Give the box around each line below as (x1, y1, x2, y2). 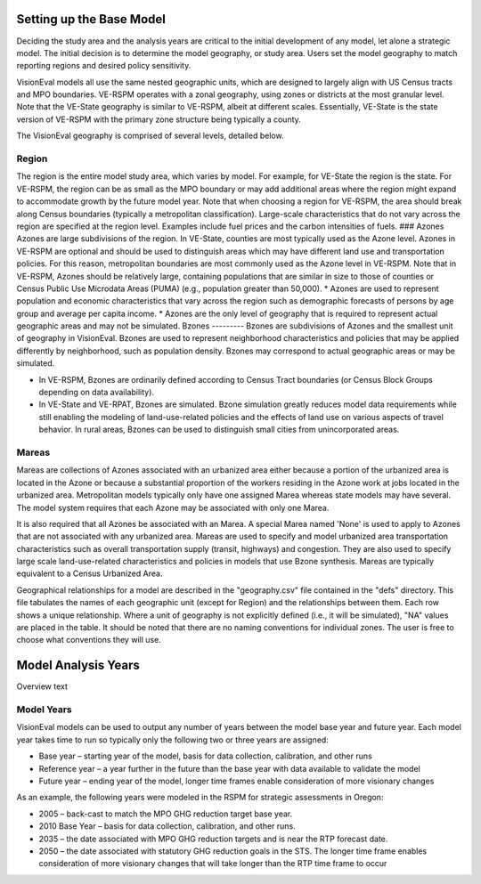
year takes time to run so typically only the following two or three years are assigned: (16, 734, 329, 745)
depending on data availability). (38, 387, 155, 398)
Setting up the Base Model (16, 12, 167, 27)
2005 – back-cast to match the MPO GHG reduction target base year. (38, 808, 293, 819)
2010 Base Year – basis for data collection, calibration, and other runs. (38, 821, 296, 831)
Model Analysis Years (16, 658, 140, 673)
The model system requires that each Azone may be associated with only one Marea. (16, 502, 330, 513)
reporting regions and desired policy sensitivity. (16, 61, 192, 71)
